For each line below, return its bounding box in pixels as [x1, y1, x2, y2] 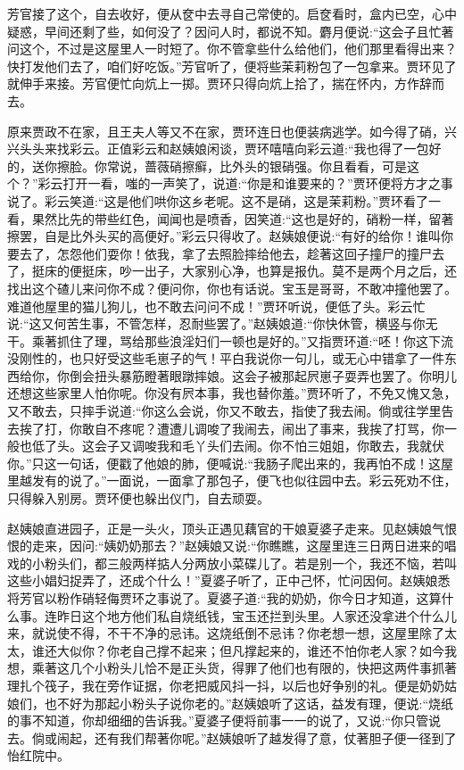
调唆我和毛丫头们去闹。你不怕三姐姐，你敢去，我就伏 [131, 436, 444, 455]
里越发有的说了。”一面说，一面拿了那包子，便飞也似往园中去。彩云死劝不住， [7, 471, 457, 490]
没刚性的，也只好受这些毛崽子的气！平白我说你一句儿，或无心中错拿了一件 [7, 349, 444, 368]
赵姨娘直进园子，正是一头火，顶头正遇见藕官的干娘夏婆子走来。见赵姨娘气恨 [7, 518, 457, 537]
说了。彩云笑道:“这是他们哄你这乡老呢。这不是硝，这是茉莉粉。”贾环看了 [7, 191, 429, 210]
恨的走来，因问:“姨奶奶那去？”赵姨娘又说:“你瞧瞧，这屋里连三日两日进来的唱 [7, 536, 457, 555]
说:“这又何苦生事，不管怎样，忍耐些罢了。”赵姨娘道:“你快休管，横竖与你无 [7, 314, 438, 333]
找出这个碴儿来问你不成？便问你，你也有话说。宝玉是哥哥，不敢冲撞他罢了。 [7, 278, 457, 297]
